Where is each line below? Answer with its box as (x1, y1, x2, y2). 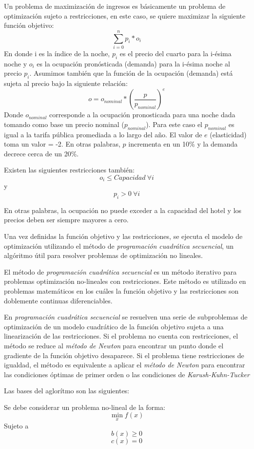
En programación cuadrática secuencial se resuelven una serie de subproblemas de (4, 312, 248, 322)
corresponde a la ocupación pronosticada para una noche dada (49, 109, 235, 120)
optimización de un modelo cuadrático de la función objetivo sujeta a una (4, 321, 224, 331)
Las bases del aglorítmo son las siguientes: (4, 385, 130, 396)
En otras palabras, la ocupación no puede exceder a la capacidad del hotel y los (4, 205, 242, 215)
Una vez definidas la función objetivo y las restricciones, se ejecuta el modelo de (4, 231, 243, 241)
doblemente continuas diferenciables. (4, 295, 113, 305)
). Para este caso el (146, 119, 203, 129)
